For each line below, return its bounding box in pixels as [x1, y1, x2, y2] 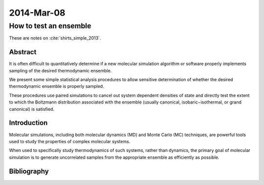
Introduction [9, 119, 48, 127]
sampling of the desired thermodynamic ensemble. [9, 67, 112, 73]
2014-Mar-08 [9, 7, 66, 18]
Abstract [9, 48, 37, 56]
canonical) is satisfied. [9, 106, 55, 112]
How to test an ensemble [9, 21, 91, 30]
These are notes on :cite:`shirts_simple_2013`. [9, 35, 101, 41]
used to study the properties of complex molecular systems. [9, 138, 131, 144]
